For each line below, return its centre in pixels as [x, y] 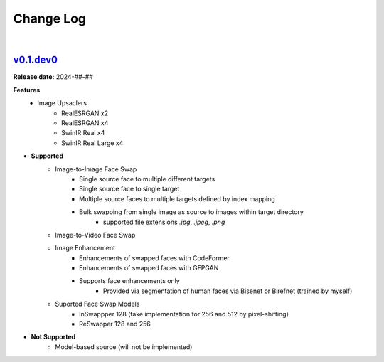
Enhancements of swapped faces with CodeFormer [155, 258]
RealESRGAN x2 [85, 113]
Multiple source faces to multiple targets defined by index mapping [177, 198]
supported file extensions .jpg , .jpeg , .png [164, 222]
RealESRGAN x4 [85, 123]
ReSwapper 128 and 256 [115, 324]
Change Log [50, 18]
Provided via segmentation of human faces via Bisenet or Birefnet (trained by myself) [228, 291]
